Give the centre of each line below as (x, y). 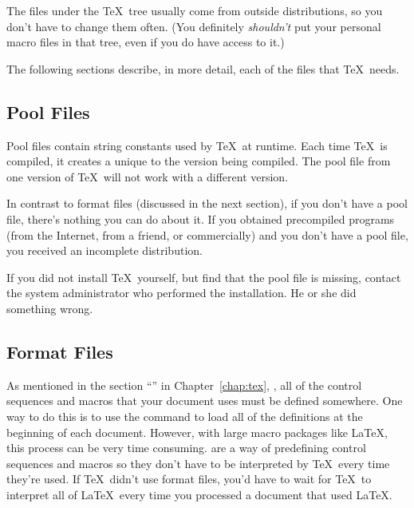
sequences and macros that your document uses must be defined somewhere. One (205, 401)
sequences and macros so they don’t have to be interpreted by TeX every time (198, 463)
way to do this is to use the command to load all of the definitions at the (185, 416)
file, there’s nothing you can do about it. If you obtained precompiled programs (201, 218)
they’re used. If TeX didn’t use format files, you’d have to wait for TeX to (189, 479)
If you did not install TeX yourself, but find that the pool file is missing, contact (204, 277)
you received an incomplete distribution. (104, 250)
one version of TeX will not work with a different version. (148, 176)
